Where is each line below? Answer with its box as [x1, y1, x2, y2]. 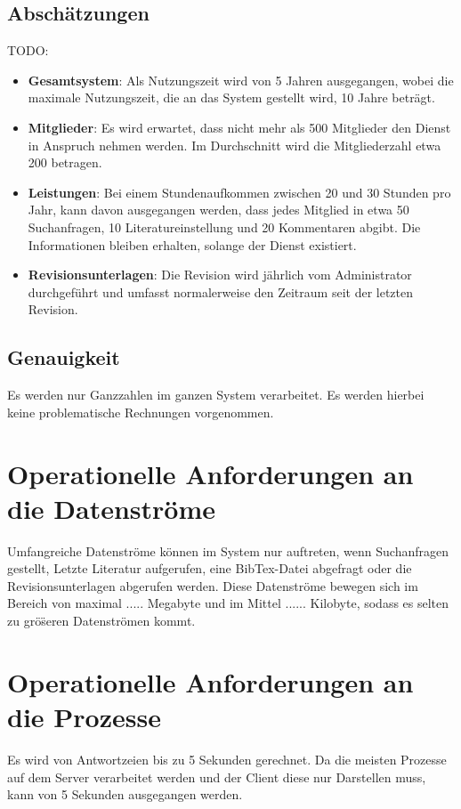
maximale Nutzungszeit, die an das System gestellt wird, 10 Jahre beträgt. [28, 88, 435, 107]
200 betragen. [28, 153, 102, 172]
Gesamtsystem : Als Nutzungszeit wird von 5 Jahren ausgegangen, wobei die [28, 70, 454, 89]
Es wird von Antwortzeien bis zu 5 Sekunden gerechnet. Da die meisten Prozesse [7, 749, 447, 768]
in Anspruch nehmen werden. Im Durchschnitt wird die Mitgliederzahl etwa [28, 135, 441, 154]
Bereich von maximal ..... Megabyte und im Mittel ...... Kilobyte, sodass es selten [7, 594, 449, 612]
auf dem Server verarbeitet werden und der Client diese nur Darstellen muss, [7, 767, 426, 786]
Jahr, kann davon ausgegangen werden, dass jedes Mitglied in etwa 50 [28, 200, 409, 219]
